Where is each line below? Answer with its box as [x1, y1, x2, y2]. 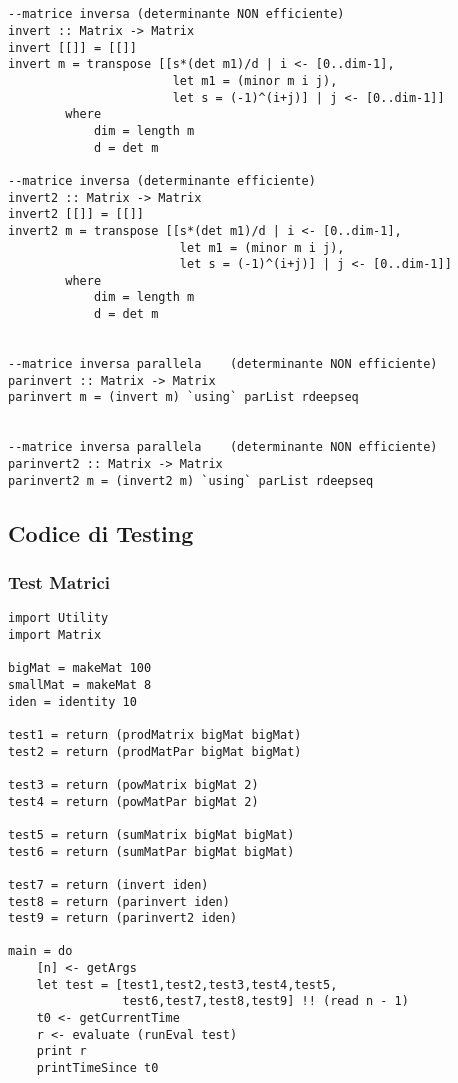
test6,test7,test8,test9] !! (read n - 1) [122, 994, 409, 1009]
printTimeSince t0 [36, 1061, 159, 1076]
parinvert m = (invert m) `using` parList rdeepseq [8, 390, 359, 405]
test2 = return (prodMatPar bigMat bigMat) [8, 744, 302, 759]
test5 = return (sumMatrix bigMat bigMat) [8, 827, 295, 842]
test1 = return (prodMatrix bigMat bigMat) [8, 727, 302, 742]
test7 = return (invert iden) [8, 877, 209, 892]
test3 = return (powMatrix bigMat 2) [8, 777, 259, 792]
